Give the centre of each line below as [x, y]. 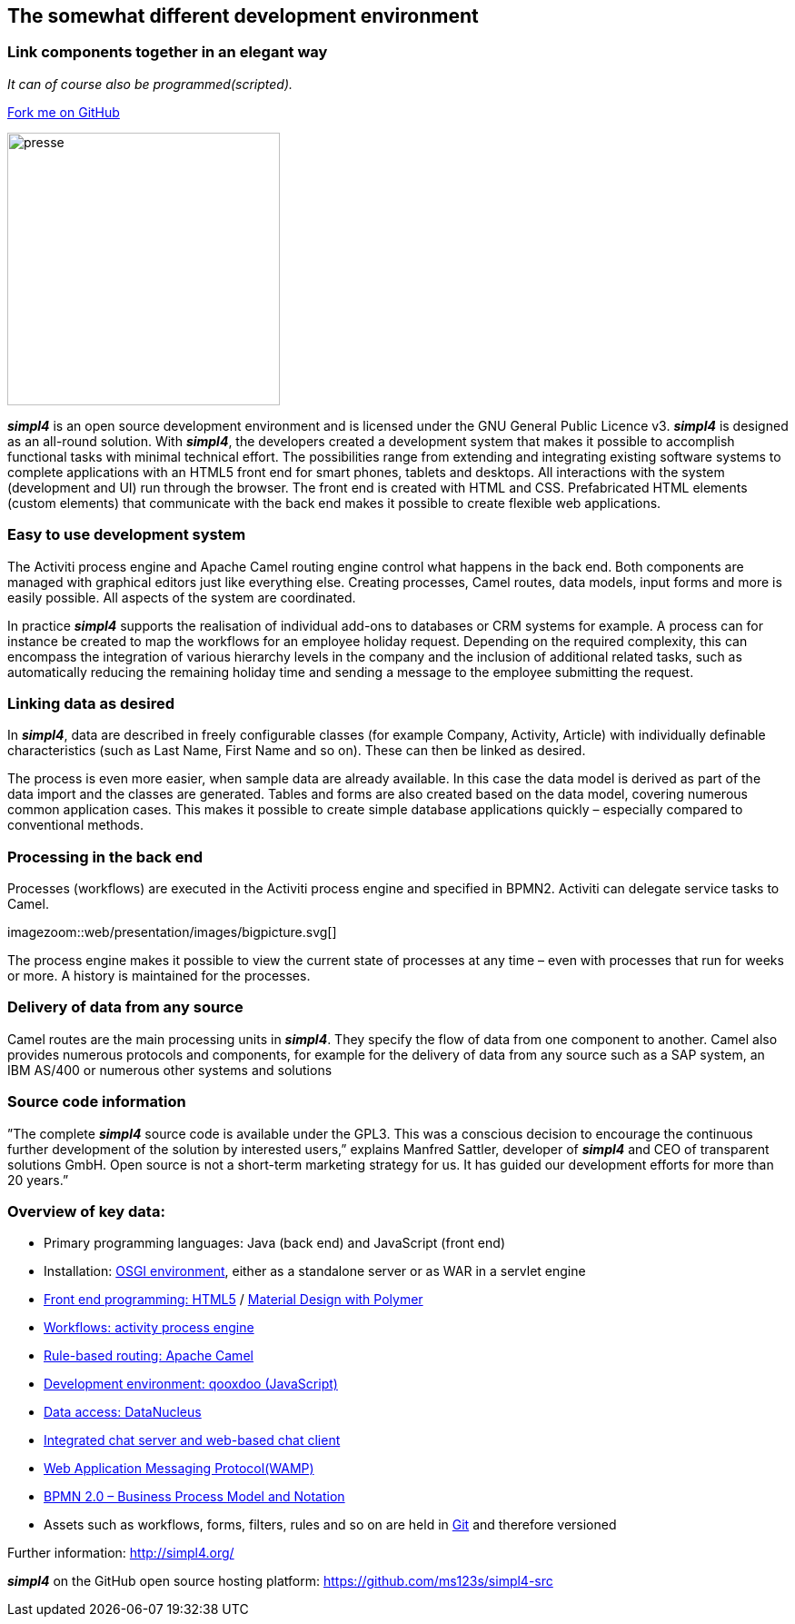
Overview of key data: [86, 1211]
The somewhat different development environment [243, 16]
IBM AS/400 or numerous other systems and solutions [170, 1070]
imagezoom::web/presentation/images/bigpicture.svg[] [172, 932]
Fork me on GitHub [64, 112]
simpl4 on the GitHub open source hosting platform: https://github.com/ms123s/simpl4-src [280, 1581]
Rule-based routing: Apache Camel [149, 1356]
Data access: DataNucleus [123, 1412]
